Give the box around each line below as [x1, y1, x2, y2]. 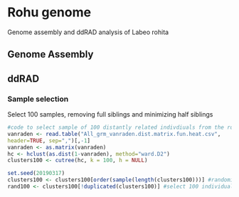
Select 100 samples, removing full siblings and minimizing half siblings [7, 110, 213, 119]
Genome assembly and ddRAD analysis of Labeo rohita [7, 28, 169, 36]
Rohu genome [7, 4, 91, 21]
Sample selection [7, 94, 69, 104]
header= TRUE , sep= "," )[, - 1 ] [7, 137, 91, 144]
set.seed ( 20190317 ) [7, 170, 65, 177]
